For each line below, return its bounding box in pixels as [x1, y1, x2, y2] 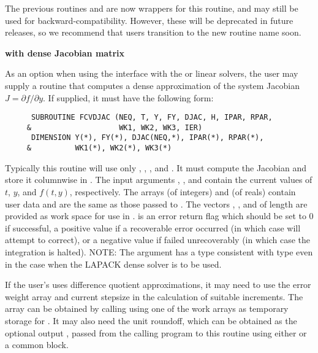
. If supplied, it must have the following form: [43, 91, 214, 104]
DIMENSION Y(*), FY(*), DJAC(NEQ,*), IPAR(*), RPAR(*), [31, 133, 264, 142]
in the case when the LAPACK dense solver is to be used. [5, 257, 222, 270]
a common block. [5, 338, 69, 351]
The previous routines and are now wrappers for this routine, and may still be [5, 2, 298, 14]
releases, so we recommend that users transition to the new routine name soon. [5, 26, 301, 39]
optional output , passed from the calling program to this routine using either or [5, 326, 307, 339]
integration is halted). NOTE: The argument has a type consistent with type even [5, 245, 313, 258]
